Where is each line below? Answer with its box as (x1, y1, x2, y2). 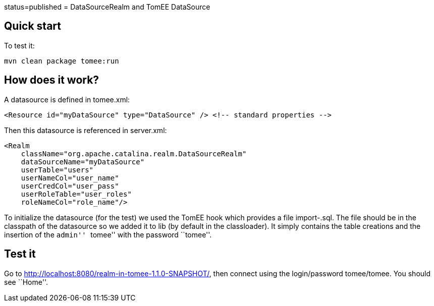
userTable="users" (21, 165, 94, 174)
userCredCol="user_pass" (21, 181, 119, 190)
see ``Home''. (4, 277, 48, 286)
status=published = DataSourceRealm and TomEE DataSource (4, 3, 210, 11)
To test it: (4, 41, 35, 50)
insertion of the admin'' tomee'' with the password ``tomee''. (4, 230, 212, 239)
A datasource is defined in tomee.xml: (4, 95, 130, 104)
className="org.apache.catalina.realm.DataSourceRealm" (21, 149, 247, 158)
